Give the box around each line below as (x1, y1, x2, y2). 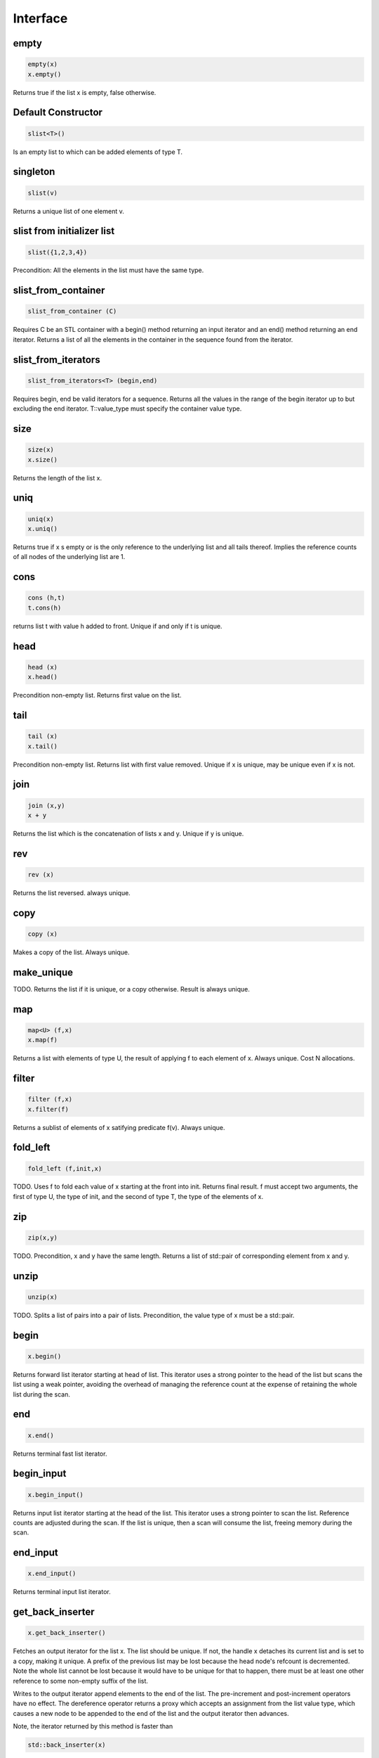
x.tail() (27, 742, 58, 750)
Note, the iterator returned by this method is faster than (13, 1722, 173, 1731)
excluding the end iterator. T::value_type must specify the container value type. (13, 404, 242, 413)
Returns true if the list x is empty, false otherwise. (13, 88, 157, 96)
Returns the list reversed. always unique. (13, 888, 131, 897)
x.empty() (27, 70, 62, 78)
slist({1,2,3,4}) (27, 248, 88, 256)
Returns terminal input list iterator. (13, 1588, 112, 1596)
